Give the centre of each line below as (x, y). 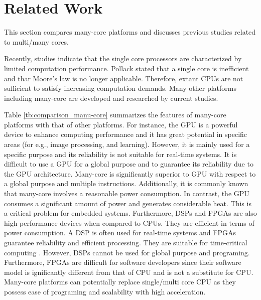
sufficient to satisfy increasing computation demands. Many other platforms (120, 88)
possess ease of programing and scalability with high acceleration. (105, 291)
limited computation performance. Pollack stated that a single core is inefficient (126, 68)
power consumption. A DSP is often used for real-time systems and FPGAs (120, 233)
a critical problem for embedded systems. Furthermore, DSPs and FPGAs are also (130, 213)
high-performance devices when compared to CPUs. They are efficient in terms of (129, 222)
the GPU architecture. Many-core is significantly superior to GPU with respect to (130, 173)
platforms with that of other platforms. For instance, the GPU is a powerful (121, 124)
